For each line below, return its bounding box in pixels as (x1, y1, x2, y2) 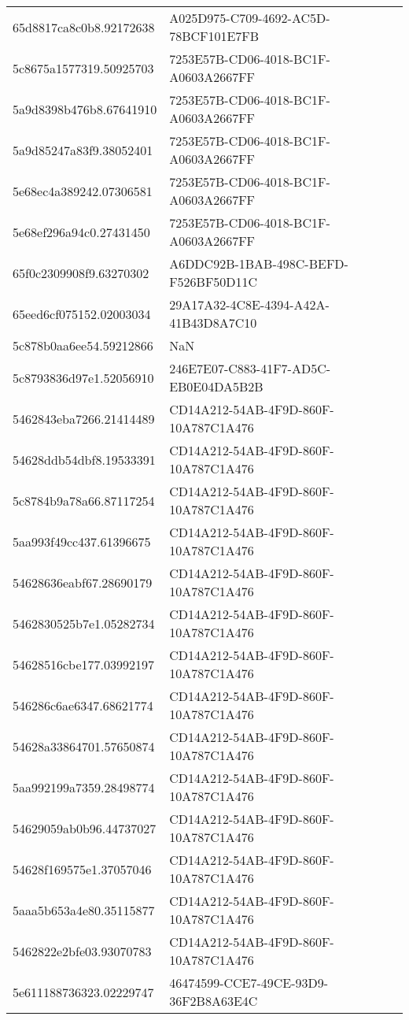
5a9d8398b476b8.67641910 (13, 99, 157, 118)
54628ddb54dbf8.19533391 (13, 450, 156, 469)
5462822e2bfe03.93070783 (13, 941, 152, 960)
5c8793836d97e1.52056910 (13, 368, 154, 387)
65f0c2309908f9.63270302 (13, 263, 149, 282)
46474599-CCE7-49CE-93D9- (169, 974, 329, 992)
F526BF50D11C (169, 273, 258, 291)
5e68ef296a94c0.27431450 (13, 222, 150, 241)
